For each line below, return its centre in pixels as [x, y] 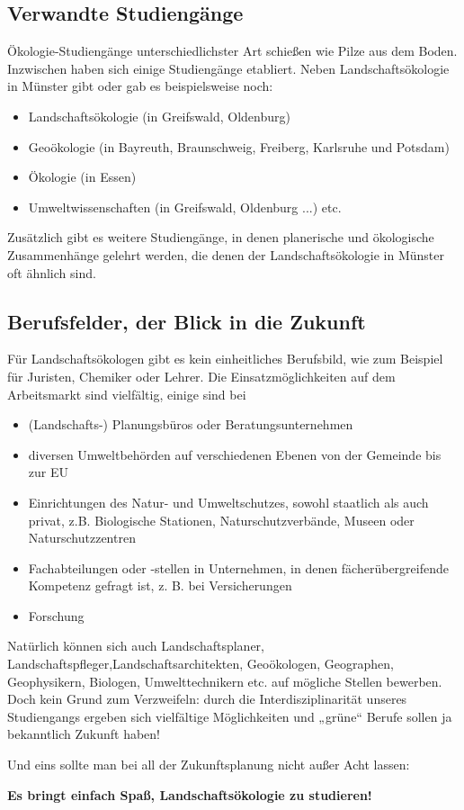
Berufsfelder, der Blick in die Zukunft [187, 321]
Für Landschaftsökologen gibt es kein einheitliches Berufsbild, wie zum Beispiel [225, 359]
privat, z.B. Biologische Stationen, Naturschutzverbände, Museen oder [221, 520]
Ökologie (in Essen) [82, 177]
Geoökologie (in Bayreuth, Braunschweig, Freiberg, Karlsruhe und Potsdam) [239, 146]
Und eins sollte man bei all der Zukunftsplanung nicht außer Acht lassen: [209, 765]
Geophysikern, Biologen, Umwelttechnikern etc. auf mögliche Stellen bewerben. [225, 681]
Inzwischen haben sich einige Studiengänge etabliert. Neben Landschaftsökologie [228, 68]
